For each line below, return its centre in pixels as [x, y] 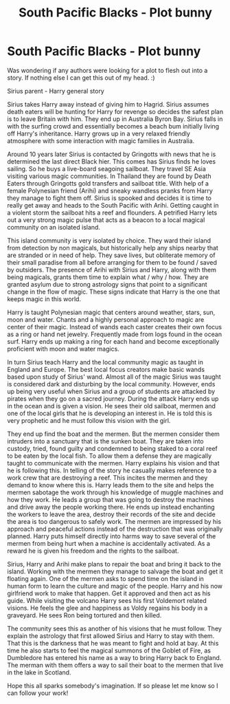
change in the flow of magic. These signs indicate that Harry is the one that [114, 291]
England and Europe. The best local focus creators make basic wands [106, 369]
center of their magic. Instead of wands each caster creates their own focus [114, 327]
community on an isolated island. [54, 227]
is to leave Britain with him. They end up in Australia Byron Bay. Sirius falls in [115, 119]
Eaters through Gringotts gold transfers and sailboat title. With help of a [108, 183]
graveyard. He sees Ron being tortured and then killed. [84, 615]
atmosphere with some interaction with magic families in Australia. [101, 141]
